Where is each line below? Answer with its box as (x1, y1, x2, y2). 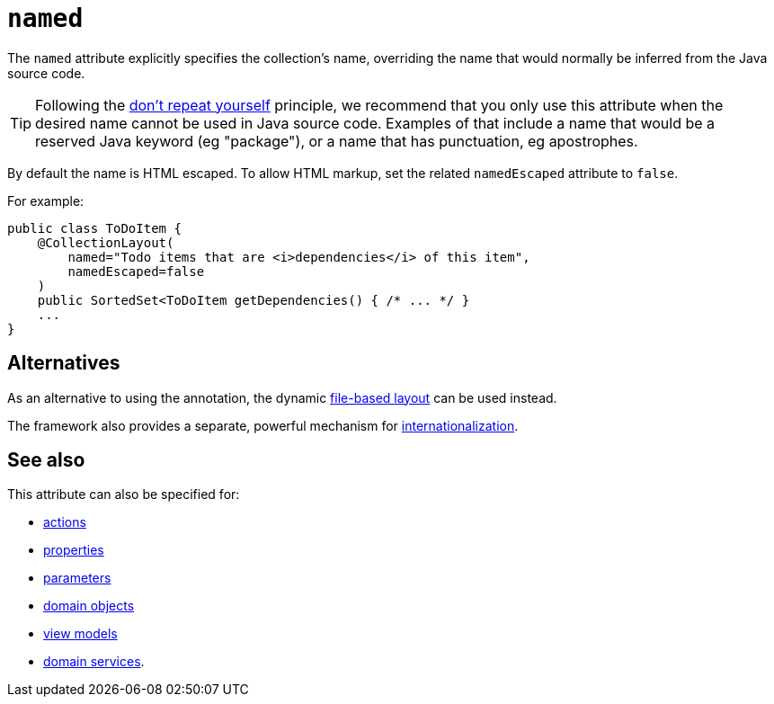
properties (43, 542, 104, 558)
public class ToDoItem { (7, 220, 182, 236)
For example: (7, 192, 85, 209)
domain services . (43, 654, 145, 670)
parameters (43, 570, 111, 586)
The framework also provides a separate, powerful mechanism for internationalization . (7, 417, 519, 433)
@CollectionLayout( (37, 235, 174, 250)
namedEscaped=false (67, 263, 205, 279)
